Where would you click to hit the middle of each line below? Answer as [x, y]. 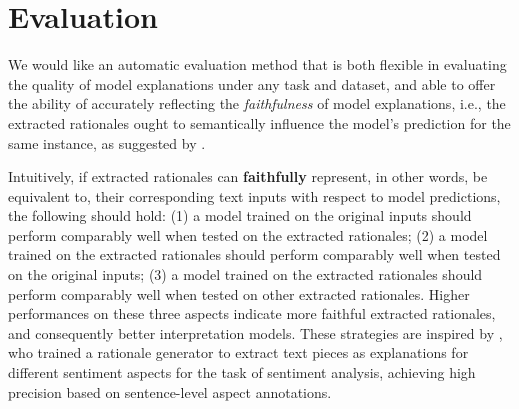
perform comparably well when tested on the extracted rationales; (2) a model [248, 234]
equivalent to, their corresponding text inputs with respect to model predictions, [254, 195]
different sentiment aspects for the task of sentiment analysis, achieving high [242, 372]
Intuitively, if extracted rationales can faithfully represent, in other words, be [248, 176]
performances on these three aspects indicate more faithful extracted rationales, [252, 313]
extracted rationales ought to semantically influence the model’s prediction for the [259, 122]
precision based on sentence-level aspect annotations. [170, 391]
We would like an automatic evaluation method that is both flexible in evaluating [257, 64]
